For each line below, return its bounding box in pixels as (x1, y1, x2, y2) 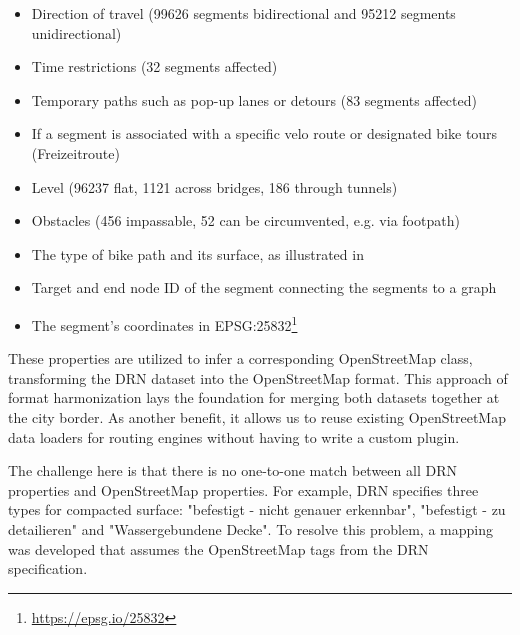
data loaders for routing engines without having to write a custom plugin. (8, 426, 460, 447)
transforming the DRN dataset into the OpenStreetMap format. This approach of (8, 367, 508, 388)
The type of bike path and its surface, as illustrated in (31, 243, 364, 264)
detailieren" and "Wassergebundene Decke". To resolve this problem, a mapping (8, 518, 493, 539)
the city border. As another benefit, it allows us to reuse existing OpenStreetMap (8, 406, 506, 427)
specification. (8, 558, 88, 579)
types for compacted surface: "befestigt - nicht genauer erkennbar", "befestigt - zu (8, 499, 506, 520)
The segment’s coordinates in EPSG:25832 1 (31, 311, 298, 335)
